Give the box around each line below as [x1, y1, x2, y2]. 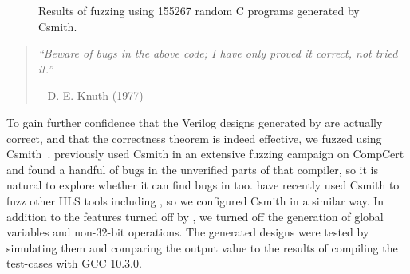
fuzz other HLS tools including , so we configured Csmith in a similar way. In [6, 192, 384, 208]
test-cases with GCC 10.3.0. [6, 255, 142, 272]
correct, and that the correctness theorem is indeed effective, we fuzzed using [6, 129, 382, 146]
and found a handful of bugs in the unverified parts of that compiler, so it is [6, 161, 378, 177]
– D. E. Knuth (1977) [37, 87, 144, 104]
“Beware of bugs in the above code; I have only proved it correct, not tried [37, 45, 398, 62]
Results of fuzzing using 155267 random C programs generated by [38, 2, 360, 18]
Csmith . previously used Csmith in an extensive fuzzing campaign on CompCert [6, 145, 404, 162]
